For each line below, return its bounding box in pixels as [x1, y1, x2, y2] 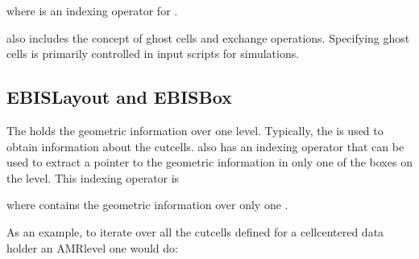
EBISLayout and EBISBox [6, 84, 232, 109]
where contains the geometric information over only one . [6, 196, 288, 213]
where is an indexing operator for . [6, 2, 178, 18]
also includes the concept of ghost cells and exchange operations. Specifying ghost [6, 29, 410, 46]
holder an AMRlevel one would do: [6, 239, 178, 256]
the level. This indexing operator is [6, 169, 180, 186]
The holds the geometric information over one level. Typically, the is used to [6, 121, 384, 138]
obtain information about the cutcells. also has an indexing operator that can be [6, 138, 404, 154]
